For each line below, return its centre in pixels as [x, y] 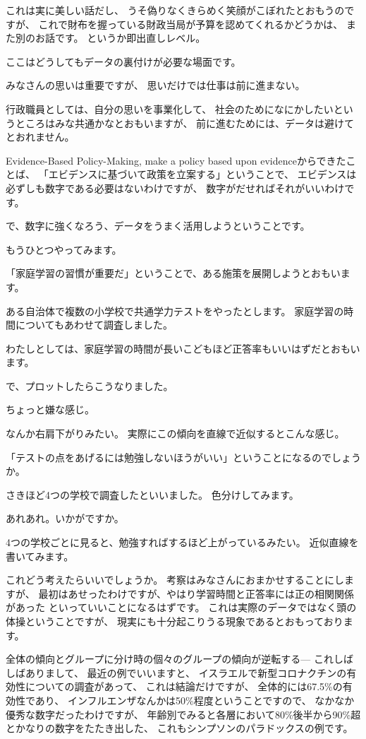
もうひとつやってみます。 [64, 249]
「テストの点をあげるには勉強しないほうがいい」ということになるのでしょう [183, 457]
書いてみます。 [40, 556]
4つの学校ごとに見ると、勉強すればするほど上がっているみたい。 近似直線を [182, 542]
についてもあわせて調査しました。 [94, 325]
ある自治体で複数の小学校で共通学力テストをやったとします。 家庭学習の [175, 311]
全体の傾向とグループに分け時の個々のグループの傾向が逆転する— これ [170, 659]
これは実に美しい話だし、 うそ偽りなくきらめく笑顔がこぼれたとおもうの [175, 10]
